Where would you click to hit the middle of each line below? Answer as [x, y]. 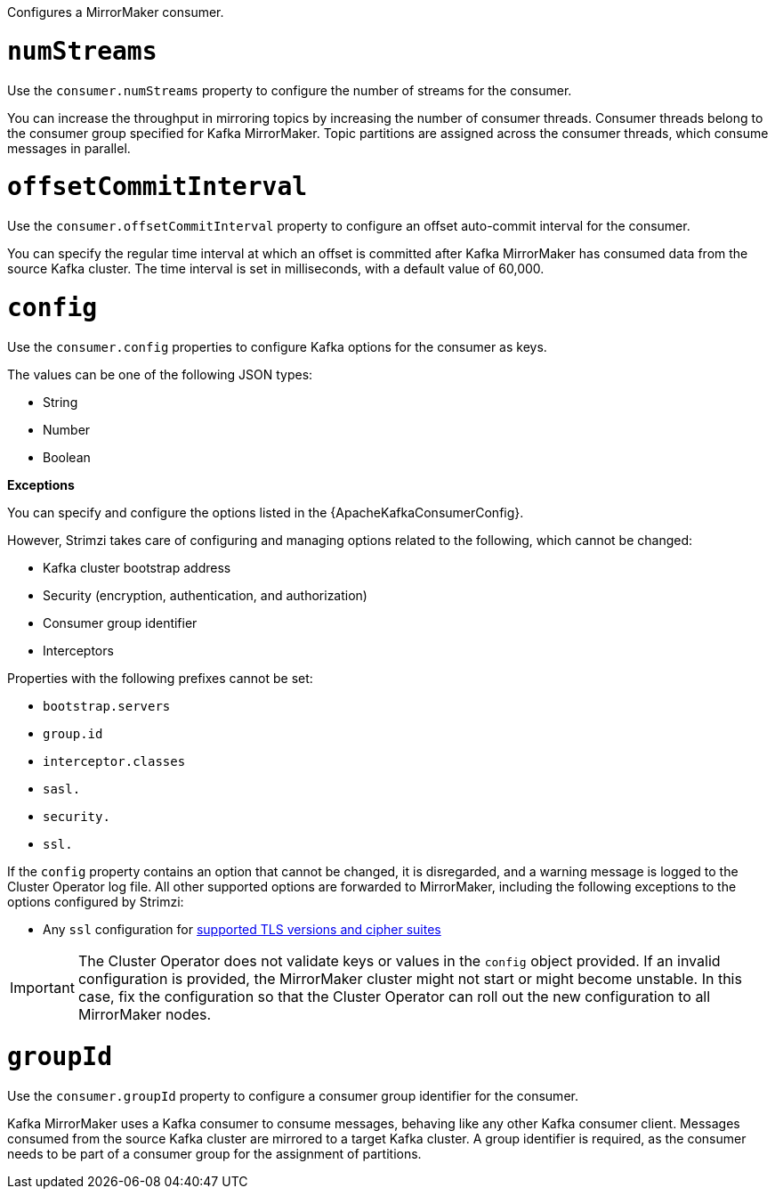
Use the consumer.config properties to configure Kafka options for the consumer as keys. [277, 346]
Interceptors [78, 650]
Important [42, 987]
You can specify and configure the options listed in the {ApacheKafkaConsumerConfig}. [266, 512]
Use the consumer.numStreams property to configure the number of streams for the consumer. [290, 90]
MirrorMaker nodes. [145, 1014]
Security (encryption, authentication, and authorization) [205, 595]
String [61, 402]
